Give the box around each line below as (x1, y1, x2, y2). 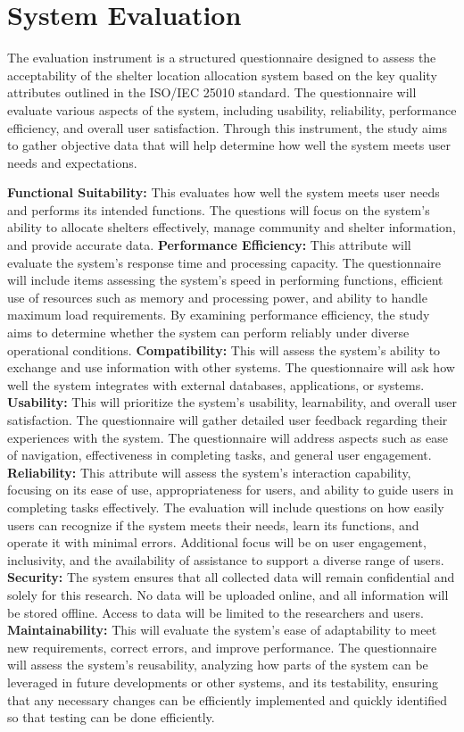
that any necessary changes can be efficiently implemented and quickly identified (7, 690, 447, 709)
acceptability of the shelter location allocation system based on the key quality (7, 65, 437, 84)
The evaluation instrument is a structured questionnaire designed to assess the (7, 48, 436, 67)
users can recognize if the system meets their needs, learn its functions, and (7, 515, 419, 534)
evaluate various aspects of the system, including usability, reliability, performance (7, 100, 457, 119)
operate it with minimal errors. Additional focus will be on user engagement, (7, 533, 427, 552)
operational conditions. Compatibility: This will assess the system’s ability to (7, 340, 441, 359)
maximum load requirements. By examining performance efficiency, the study (7, 305, 430, 324)
